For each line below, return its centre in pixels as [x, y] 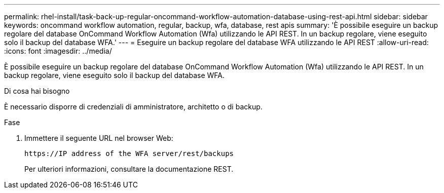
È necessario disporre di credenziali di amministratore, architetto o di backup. [133, 107]
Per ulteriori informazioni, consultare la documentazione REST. [129, 169]
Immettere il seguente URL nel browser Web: [99, 138]
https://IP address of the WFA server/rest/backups [129, 153]
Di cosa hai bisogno [37, 91]
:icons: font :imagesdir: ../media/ [58, 51]
